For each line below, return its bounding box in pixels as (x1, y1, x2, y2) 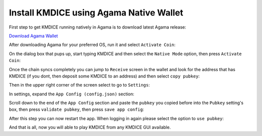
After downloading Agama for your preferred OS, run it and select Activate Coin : (9, 42, 176, 48)
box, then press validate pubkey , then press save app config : (9, 106, 144, 112)
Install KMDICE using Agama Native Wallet (9, 7, 184, 18)
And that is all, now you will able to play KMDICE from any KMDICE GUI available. (9, 124, 171, 130)
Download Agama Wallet (9, 33, 58, 39)
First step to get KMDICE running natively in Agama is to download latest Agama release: (9, 24, 186, 30)
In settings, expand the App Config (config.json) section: (9, 91, 134, 97)
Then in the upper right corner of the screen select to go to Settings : (9, 82, 150, 88)
